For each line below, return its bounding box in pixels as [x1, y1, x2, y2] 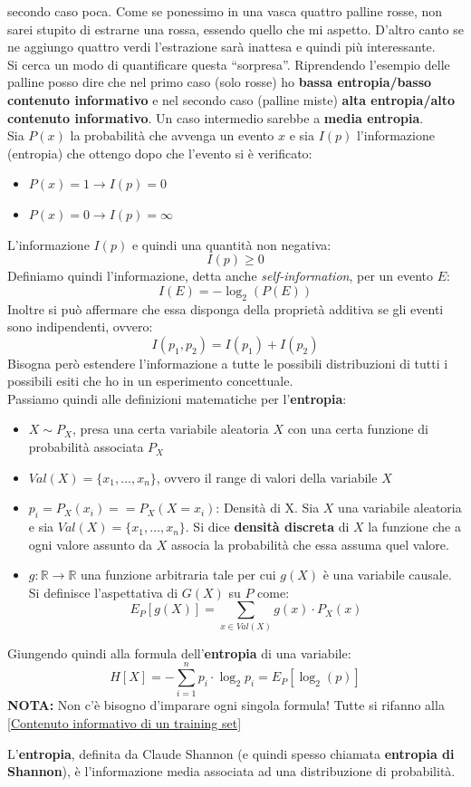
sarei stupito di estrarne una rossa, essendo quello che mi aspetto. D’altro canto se [7, 19, 464, 38]
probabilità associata [28, 437, 144, 456]
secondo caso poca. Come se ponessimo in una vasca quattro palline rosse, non [7, 2, 443, 20]
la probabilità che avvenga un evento [70, 126, 274, 145]
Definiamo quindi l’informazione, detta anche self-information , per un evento [7, 266, 434, 285]
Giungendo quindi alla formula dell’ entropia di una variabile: [7, 643, 351, 662]
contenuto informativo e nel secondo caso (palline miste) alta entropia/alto [7, 90, 456, 109]
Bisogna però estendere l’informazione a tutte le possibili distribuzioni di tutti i [7, 353, 448, 372]
